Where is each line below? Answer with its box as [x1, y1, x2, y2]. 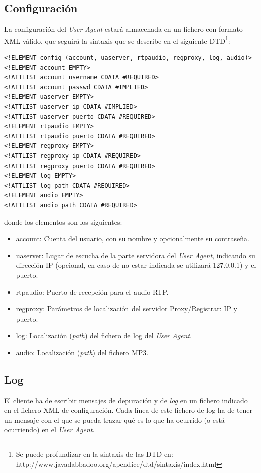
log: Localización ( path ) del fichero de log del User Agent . [16, 330, 192, 341]
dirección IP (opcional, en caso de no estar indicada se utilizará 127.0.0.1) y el [16, 260, 256, 270]
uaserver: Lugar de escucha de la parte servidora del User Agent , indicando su [16, 250, 255, 260]
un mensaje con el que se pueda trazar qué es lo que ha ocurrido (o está [4, 414, 225, 425]
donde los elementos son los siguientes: [4, 216, 122, 227]
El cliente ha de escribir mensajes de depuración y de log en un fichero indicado [4, 395, 248, 405]
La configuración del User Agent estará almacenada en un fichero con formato [4, 24, 243, 34]
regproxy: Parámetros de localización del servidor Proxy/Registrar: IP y [16, 303, 238, 314]
